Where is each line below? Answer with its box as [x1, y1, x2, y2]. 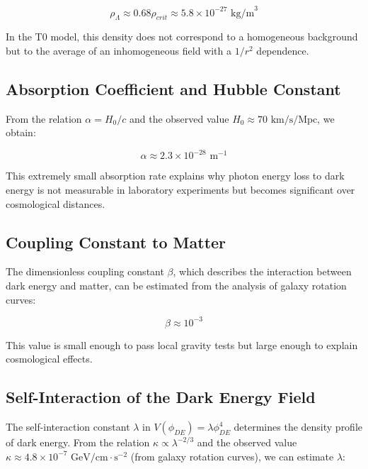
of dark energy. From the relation [6, 435, 150, 450]
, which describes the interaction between [173, 264, 352, 279]
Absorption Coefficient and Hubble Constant [6, 77, 341, 99]
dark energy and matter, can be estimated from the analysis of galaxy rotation [6, 277, 347, 292]
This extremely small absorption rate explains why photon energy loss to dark [6, 168, 345, 183]
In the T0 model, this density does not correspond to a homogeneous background [6, 29, 358, 44]
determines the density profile [234, 419, 363, 434]
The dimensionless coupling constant [6, 264, 164, 279]
